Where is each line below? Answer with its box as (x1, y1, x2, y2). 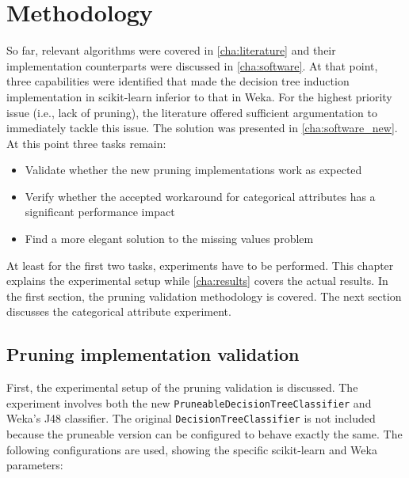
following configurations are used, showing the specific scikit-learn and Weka (6, 441, 377, 457)
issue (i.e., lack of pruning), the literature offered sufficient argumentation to (6, 104, 377, 120)
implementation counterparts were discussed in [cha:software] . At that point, (6, 57, 378, 74)
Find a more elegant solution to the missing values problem (25, 230, 314, 247)
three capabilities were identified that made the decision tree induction (6, 73, 350, 89)
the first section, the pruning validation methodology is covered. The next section (6, 287, 402, 304)
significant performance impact (25, 203, 175, 220)
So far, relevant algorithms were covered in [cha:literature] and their (6, 42, 336, 59)
